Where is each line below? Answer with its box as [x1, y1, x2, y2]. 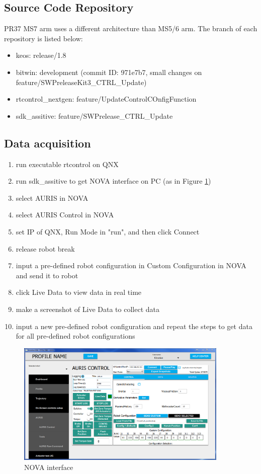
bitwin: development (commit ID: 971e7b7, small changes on [16, 66, 202, 77]
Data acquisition [4, 135, 91, 150]
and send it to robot [16, 270, 78, 280]
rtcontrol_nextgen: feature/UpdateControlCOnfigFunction [16, 94, 197, 104]
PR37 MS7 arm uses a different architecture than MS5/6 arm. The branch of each [4, 23, 257, 34]
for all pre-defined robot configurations [16, 331, 135, 341]
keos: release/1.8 [16, 50, 66, 60]
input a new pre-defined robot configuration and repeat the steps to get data [16, 321, 252, 331]
